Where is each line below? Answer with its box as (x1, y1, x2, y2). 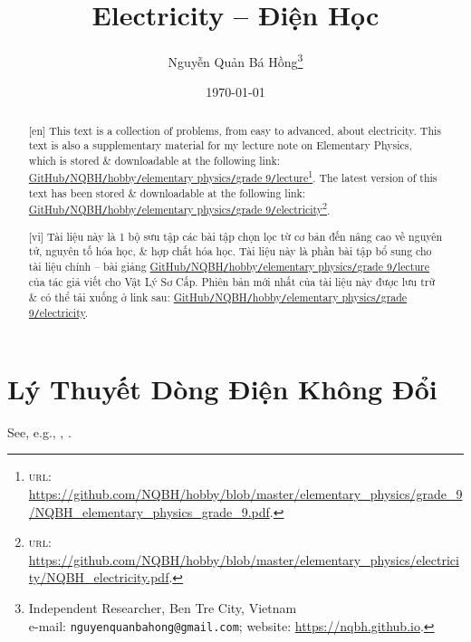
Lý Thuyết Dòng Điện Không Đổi (7, 369, 437, 407)
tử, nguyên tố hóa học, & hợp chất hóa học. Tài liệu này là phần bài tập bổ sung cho (28, 244, 432, 259)
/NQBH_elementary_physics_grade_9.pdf (28, 502, 270, 521)
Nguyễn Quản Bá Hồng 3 (168, 50, 303, 71)
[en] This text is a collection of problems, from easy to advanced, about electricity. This (28, 122, 442, 138)
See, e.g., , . (7, 422, 72, 441)
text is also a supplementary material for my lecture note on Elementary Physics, (28, 138, 412, 153)
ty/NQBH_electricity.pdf (28, 568, 169, 587)
